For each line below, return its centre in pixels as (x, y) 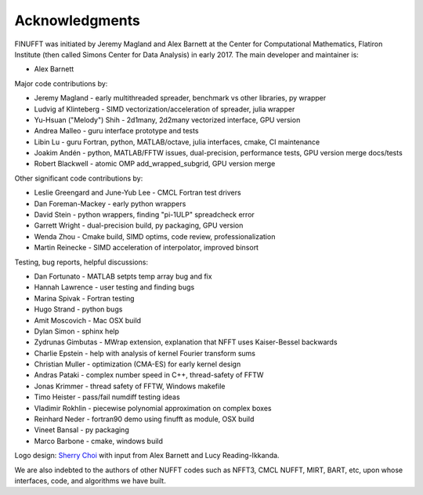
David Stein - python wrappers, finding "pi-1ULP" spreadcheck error (144, 215)
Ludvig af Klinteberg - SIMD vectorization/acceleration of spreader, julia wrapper (164, 109)
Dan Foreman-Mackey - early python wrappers (110, 203)
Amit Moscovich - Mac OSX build (87, 320)
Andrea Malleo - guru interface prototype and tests (116, 131)
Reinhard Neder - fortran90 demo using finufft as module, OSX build (144, 419)
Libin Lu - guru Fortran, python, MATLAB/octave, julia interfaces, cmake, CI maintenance (177, 142)
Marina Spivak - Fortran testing (84, 298)
